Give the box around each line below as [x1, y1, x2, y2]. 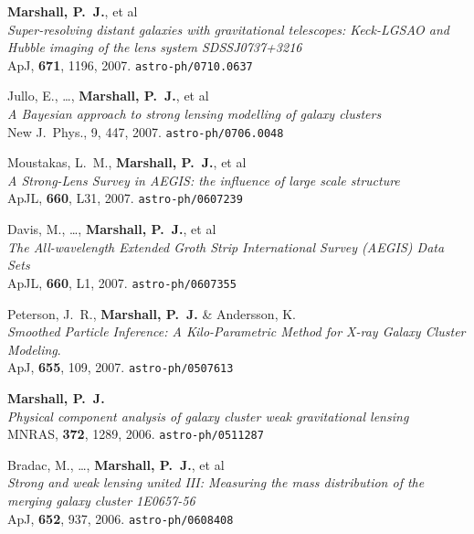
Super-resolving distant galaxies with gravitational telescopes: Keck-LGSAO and [7, 19, 450, 38]
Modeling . [7, 339, 61, 358]
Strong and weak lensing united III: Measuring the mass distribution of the [7, 473, 425, 492]
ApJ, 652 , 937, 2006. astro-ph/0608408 [7, 508, 234, 528]
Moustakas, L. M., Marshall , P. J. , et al [7, 153, 247, 172]
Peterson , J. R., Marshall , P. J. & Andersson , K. [7, 304, 296, 323]
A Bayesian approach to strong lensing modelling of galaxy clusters [7, 104, 382, 123]
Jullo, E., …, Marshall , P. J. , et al [7, 86, 209, 105]
